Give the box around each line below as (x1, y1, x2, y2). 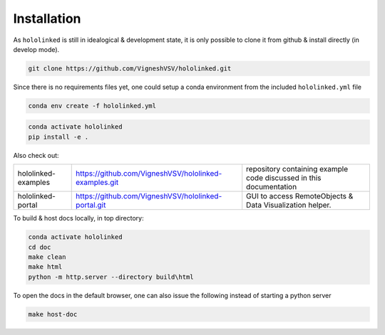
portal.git (76, 200, 106, 210)
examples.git (76, 178, 119, 188)
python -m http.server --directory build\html (28, 272, 194, 281)
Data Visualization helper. (246, 200, 332, 210)
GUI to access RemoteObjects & (246, 191, 354, 201)
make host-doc (28, 310, 78, 318)
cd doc (28, 243, 51, 251)
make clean (28, 253, 66, 261)
